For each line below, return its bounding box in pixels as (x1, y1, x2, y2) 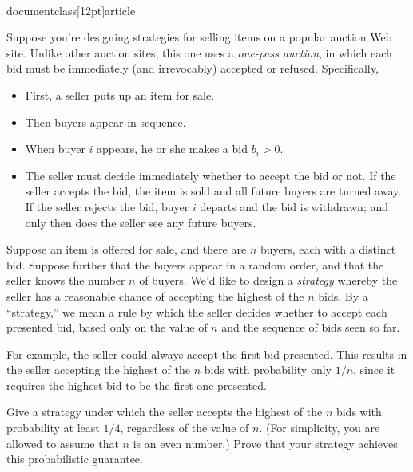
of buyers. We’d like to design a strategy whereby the (139, 272, 398, 289)
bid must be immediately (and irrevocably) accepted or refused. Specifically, (6, 60, 379, 77)
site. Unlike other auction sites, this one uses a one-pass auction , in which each (6, 44, 392, 61)
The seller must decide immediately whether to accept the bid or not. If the (25, 167, 396, 183)
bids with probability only (204, 361, 332, 378)
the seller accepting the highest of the (6, 361, 191, 378)
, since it (353, 361, 395, 378)
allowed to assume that (6, 435, 119, 451)
